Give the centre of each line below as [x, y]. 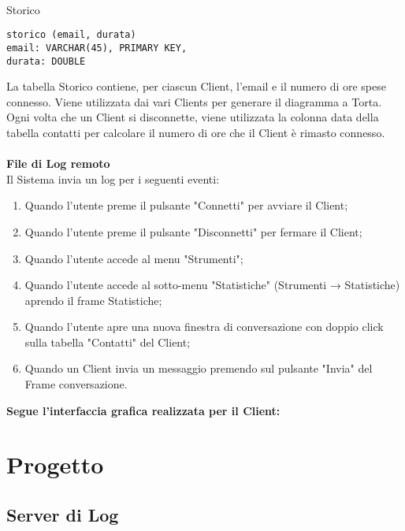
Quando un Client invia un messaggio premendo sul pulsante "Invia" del [199, 368]
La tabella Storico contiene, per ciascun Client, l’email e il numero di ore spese [196, 86]
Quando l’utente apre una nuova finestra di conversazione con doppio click [204, 327]
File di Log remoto [58, 163]
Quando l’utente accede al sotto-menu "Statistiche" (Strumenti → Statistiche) [212, 285]
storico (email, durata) [71, 35]
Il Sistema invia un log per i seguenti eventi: [113, 178]
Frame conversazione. [76, 384]
